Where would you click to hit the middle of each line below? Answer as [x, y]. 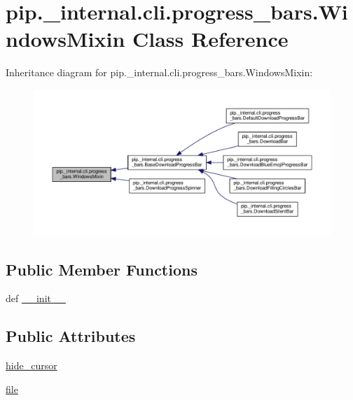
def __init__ [36, 298]
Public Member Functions [102, 269]
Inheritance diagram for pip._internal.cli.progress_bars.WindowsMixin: [159, 72]
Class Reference [210, 39]
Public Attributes [71, 336]
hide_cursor [32, 365]
